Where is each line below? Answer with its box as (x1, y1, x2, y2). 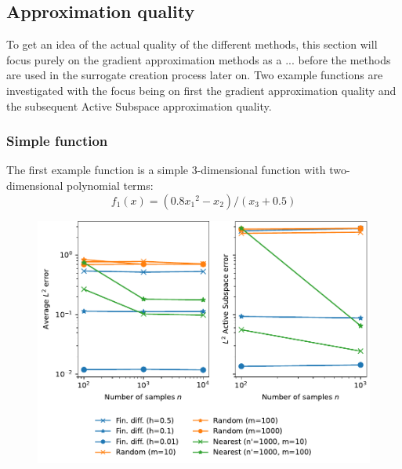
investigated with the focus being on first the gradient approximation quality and (6, 82, 397, 98)
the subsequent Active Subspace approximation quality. (6, 97, 272, 114)
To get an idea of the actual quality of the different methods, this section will (6, 36, 378, 53)
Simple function (6, 131, 108, 151)
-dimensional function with (197, 162, 326, 178)
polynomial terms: (67, 176, 154, 193)
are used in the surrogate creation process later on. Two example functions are (6, 67, 383, 83)
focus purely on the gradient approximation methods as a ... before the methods (6, 51, 391, 67)
